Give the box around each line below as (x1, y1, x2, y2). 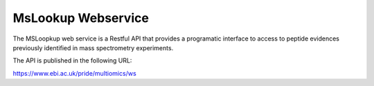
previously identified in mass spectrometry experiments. (12, 43, 174, 52)
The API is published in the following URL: (12, 56, 132, 65)
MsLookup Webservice (12, 10, 149, 25)
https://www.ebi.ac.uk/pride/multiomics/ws (12, 69, 136, 77)
